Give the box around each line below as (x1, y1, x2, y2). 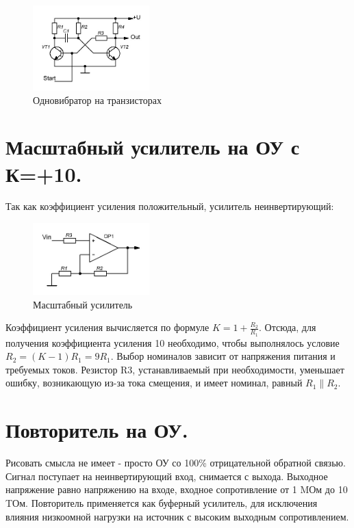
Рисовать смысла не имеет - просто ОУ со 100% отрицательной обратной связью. (5, 456, 346, 470)
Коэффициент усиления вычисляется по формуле (5, 320, 210, 334)
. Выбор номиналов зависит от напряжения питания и (110, 349, 336, 363)
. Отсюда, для (259, 320, 316, 334)
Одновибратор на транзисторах (33, 92, 162, 107)
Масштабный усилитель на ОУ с (5, 133, 300, 161)
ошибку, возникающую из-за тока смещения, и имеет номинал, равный (5, 375, 303, 390)
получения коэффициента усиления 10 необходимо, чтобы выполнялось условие (5, 335, 340, 349)
